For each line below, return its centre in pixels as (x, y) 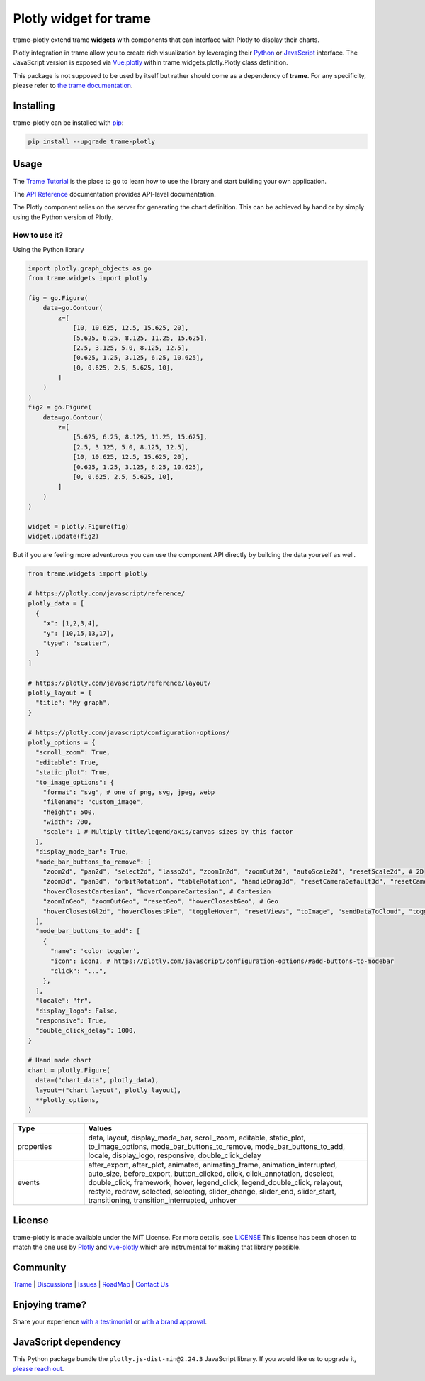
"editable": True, (67, 762)
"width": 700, (67, 822)
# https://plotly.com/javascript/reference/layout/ (120, 683)
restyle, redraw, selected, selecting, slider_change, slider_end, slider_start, (212, 1192)
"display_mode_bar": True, (83, 852)
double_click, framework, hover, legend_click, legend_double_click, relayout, (216, 1183)
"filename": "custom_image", (93, 802)
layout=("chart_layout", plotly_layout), (109, 1090)
